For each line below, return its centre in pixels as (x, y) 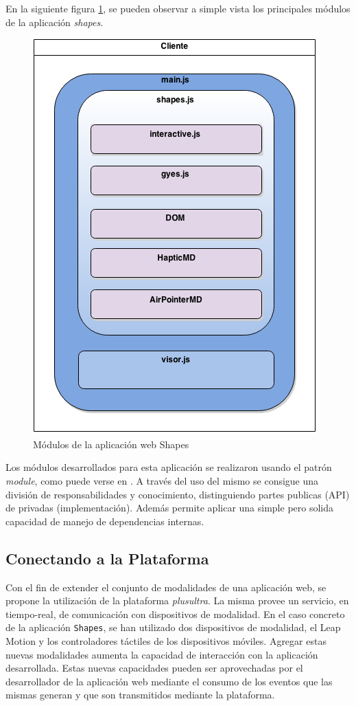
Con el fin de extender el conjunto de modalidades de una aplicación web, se (166, 587)
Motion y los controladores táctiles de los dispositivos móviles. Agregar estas (166, 640)
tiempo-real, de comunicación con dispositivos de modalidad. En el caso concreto (175, 614)
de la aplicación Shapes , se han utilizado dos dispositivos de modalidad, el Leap (173, 627)
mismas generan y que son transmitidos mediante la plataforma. (140, 695)
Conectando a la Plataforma (107, 558)
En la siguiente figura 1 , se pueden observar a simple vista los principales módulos (178, 8)
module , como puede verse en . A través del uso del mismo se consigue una (162, 480)
